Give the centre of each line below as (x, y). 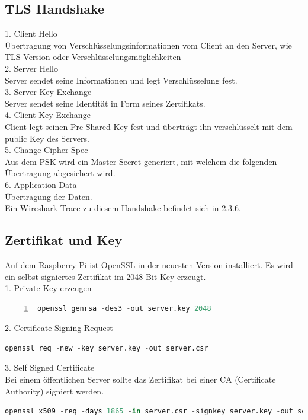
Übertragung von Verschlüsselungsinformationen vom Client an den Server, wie (148, 45)
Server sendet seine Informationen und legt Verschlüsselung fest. (121, 80)
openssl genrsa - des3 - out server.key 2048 (124, 308)
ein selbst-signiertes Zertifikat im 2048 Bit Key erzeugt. (105, 276)
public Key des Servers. (47, 138)
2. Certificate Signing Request (59, 328)
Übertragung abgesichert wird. (60, 173)
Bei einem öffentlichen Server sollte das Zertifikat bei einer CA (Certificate (140, 379)
